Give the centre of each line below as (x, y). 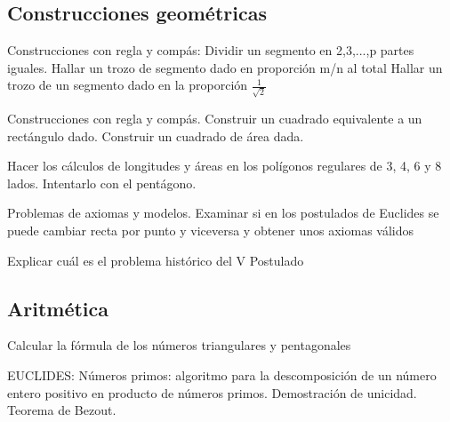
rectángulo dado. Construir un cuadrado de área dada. (156, 135)
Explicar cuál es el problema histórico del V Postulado (156, 260)
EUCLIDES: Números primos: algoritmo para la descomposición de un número (222, 375)
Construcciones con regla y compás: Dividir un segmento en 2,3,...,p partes (211, 50)
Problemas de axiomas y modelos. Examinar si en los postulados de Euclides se (223, 213)
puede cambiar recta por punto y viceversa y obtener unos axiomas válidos (211, 231)
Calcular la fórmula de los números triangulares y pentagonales (179, 345)
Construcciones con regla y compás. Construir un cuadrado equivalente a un (215, 119)
